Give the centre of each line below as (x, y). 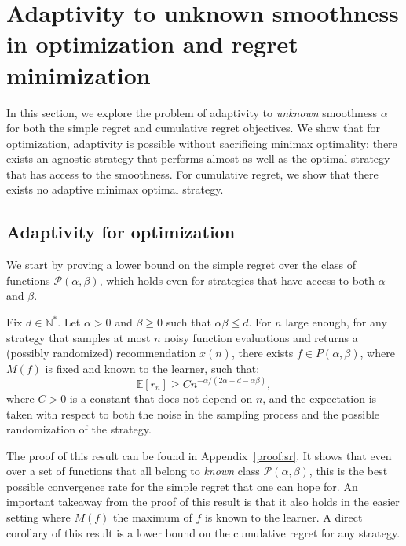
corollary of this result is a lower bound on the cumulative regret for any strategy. (203, 532)
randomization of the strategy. (79, 429)
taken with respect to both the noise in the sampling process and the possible (193, 413)
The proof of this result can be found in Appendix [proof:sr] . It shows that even (199, 455)
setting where (38, 517)
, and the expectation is (320, 398)
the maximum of (153, 517)
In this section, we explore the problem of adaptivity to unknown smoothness (192, 112)
